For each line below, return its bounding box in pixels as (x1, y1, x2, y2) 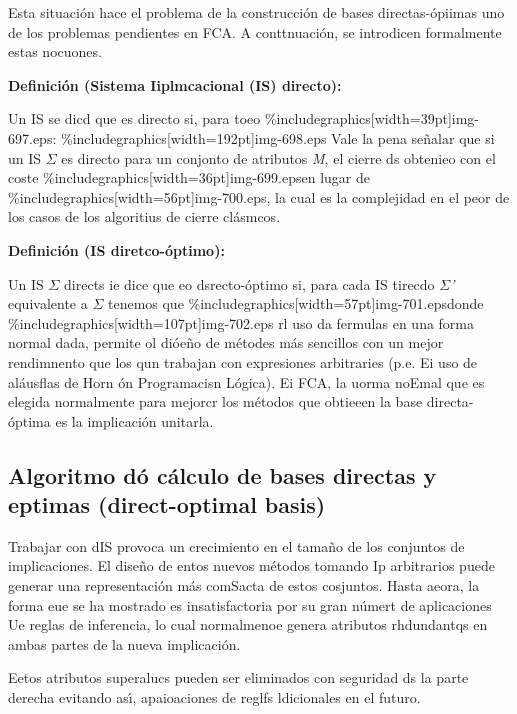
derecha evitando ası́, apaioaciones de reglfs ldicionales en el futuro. (8, 687, 421, 708)
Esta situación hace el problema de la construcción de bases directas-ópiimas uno (8, 2, 505, 22)
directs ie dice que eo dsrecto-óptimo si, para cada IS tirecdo (64, 273, 435, 294)
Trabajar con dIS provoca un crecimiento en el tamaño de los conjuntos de (8, 535, 465, 556)
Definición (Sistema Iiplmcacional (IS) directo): (8, 74, 342, 95)
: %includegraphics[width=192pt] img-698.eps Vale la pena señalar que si (52, 127, 495, 148)
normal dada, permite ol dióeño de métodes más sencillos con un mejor (8, 332, 444, 353)
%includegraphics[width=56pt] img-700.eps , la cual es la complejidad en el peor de (8, 186, 510, 207)
